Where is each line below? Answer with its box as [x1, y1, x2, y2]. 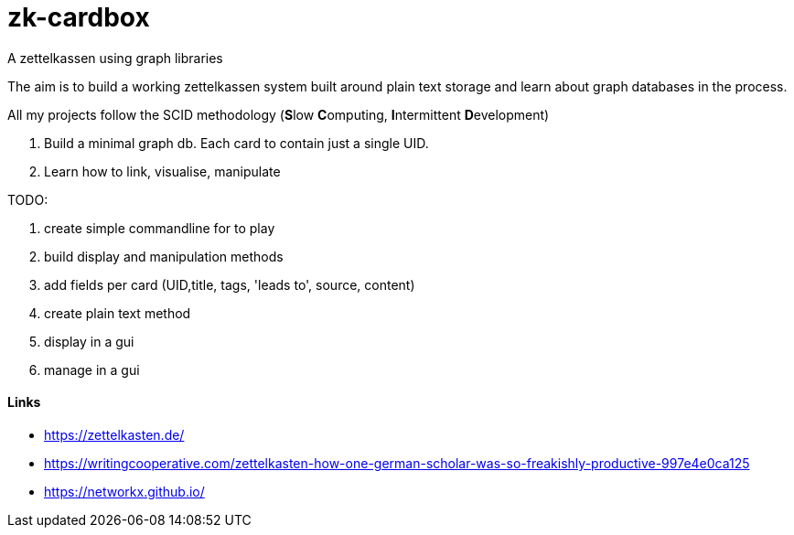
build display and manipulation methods [44, 248, 284, 264]
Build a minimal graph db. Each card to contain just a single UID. [44, 134, 429, 151]
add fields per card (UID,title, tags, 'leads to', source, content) [44, 276, 415, 293]
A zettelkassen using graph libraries [7, 49, 223, 66]
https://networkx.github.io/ [44, 483, 205, 499]
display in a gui [44, 333, 134, 349]
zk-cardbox [7, 2, 150, 33]
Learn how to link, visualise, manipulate [44, 163, 281, 179]
